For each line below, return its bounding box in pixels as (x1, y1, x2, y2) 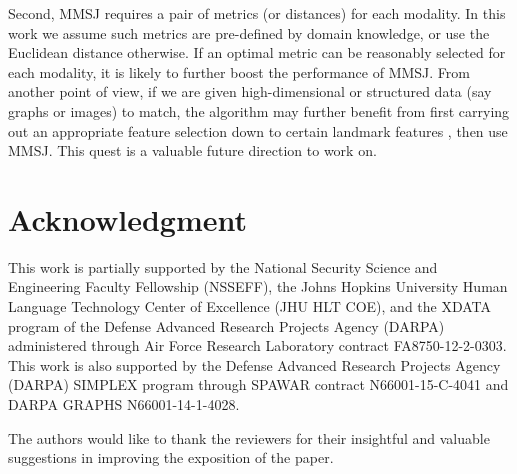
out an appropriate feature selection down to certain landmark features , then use (8, 120, 508, 141)
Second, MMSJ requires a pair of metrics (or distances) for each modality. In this (8, 3, 506, 23)
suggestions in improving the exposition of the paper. (8, 447, 334, 468)
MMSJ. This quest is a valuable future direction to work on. (8, 140, 377, 161)
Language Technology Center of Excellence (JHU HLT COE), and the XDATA (8, 296, 492, 317)
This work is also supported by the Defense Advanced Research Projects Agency (8, 354, 501, 375)
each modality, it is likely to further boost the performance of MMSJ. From (8, 61, 470, 82)
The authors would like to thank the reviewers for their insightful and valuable (8, 427, 490, 448)
